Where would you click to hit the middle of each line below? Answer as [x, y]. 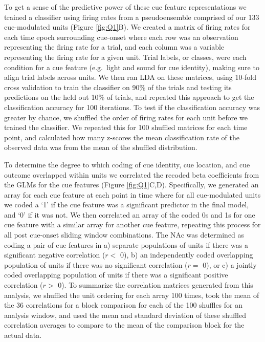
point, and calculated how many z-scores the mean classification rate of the [122, 137]
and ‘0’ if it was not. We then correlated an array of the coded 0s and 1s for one [130, 214]
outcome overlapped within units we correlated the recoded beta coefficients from [132, 174]
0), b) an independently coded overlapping [186, 255]
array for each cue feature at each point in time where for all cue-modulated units [132, 194]
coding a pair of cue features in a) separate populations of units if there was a [126, 244]
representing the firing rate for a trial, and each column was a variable [114, 47]
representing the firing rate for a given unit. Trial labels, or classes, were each [125, 57]
